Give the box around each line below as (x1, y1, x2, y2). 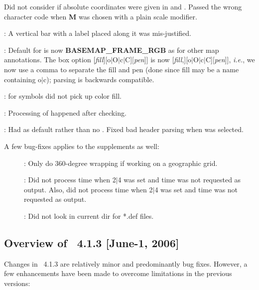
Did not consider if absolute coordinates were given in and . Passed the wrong (4, 1, 242, 11)
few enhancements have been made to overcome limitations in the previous (4, 268, 232, 279)
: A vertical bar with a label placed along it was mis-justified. (4, 28, 191, 38)
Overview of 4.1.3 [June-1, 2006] (4, 235, 179, 250)
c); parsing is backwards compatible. (43, 74, 154, 84)
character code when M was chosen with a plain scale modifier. (4, 11, 197, 21)
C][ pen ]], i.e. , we (205, 54, 255, 65)
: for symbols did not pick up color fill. (4, 91, 122, 101)
